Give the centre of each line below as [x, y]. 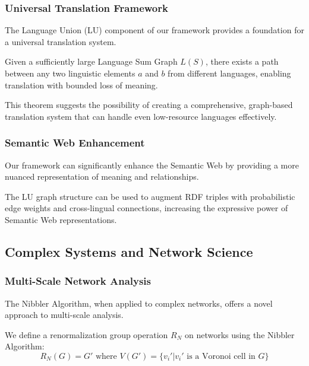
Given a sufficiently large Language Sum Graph [91, 61]
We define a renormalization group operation [86, 334]
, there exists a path [242, 61]
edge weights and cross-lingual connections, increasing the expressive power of [146, 208]
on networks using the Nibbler [239, 334]
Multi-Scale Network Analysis [78, 281]
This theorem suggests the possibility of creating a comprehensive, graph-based [149, 105]
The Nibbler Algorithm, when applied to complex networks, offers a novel [139, 303]
